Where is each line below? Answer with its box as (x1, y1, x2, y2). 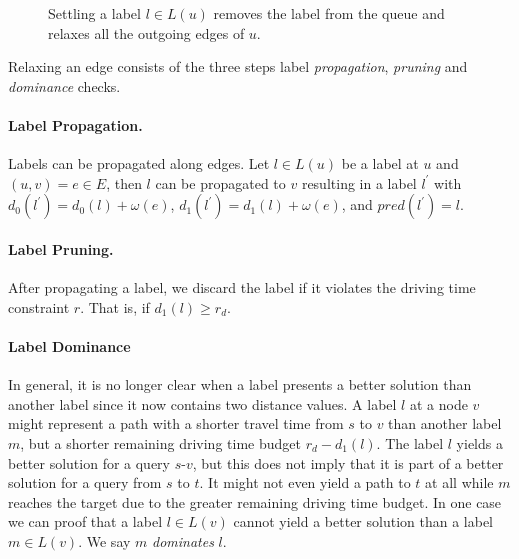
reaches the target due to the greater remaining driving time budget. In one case (8, 491, 502, 512)
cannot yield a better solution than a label (233, 511, 494, 532)
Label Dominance (8, 335, 131, 356)
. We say (78, 530, 131, 551)
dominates (152, 530, 214, 551)
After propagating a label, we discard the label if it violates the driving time (8, 277, 476, 298)
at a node (409, 393, 468, 414)
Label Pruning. (8, 238, 114, 259)
